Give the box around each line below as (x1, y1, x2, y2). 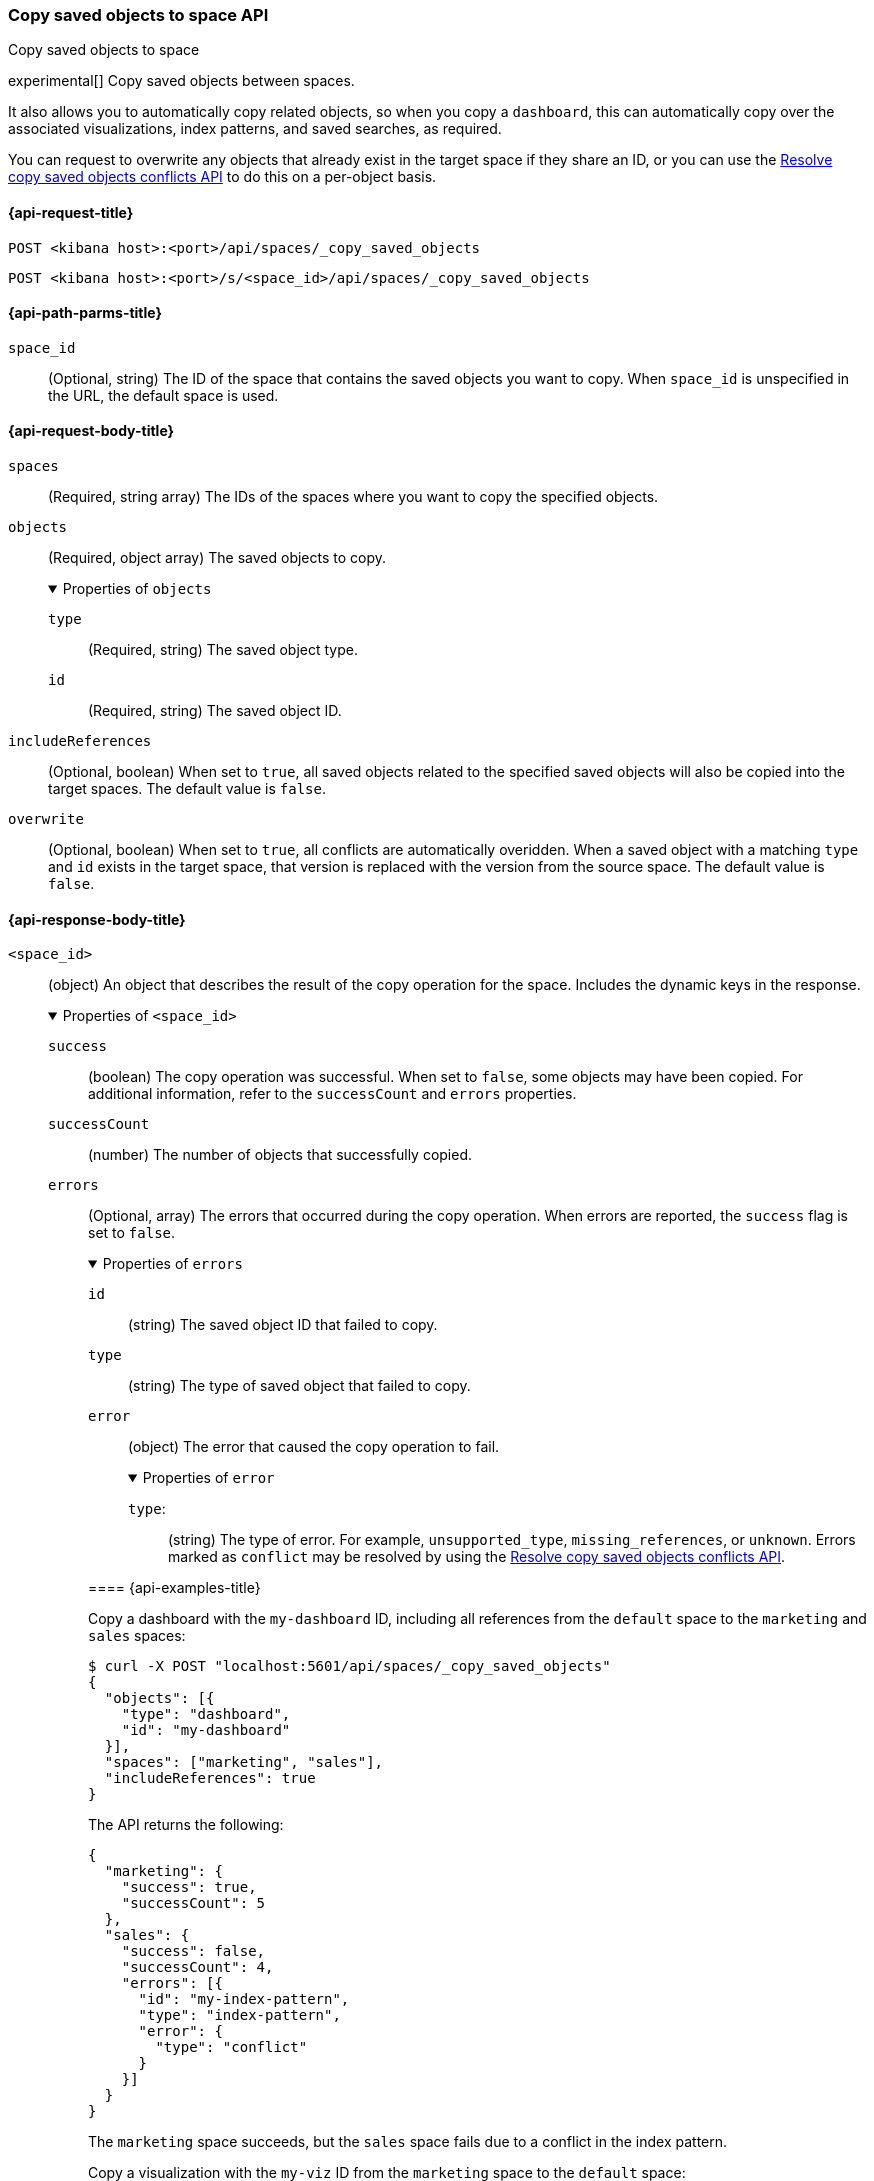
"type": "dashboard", (121, 1706, 291, 1723)
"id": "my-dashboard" (121, 1722, 291, 1739)
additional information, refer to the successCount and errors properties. (88, 1085, 577, 1103)
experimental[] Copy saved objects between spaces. (8, 72, 355, 90)
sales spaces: (88, 1627, 186, 1645)
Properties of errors (102, 1255, 243, 1273)
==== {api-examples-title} (88, 1579, 261, 1597)
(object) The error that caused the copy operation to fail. (128, 1438, 500, 1456)
